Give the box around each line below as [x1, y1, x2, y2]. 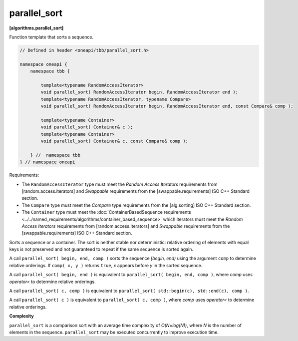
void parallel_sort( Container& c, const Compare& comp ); [40, 138, 189, 144]
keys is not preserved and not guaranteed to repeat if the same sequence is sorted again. [9, 246, 194, 252]
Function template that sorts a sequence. [9, 34, 94, 40]
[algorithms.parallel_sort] [9, 25, 64, 31]
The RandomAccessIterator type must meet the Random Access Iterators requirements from [21, 181, 218, 187]
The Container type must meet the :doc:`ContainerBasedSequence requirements [21, 209, 192, 215]
